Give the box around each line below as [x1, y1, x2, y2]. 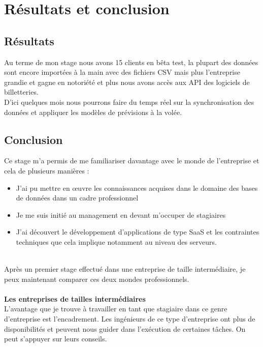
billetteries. [4, 86, 39, 97]
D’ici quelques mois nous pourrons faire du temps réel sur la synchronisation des [4, 96, 254, 107]
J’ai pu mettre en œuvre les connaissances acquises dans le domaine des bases [16, 182, 258, 193]
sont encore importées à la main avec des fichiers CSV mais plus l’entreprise [4, 67, 240, 77]
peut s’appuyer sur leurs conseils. [4, 333, 107, 344]
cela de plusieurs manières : [4, 165, 89, 176]
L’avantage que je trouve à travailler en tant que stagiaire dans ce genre [4, 303, 227, 314]
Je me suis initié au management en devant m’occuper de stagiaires [16, 209, 226, 220]
